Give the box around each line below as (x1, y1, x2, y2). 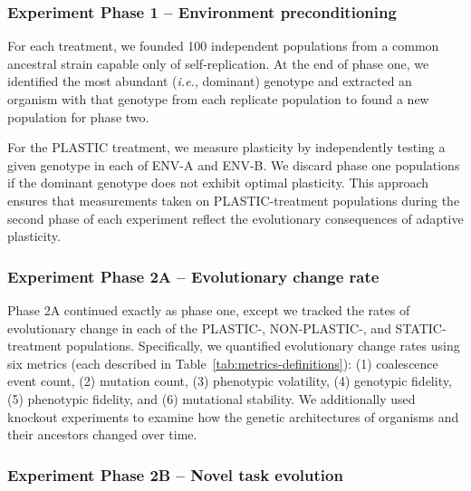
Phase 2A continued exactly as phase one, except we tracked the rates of (7, 300, 410, 319)
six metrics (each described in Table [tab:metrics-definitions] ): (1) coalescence (7, 353, 438, 372)
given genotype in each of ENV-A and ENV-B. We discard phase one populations (7, 155, 460, 174)
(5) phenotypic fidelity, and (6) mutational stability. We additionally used (7, 389, 416, 408)
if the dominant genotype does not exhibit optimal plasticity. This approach (7, 173, 429, 192)
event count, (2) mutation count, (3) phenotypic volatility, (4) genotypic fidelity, (7, 371, 452, 390)
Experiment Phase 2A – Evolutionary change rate (7, 265, 380, 287)
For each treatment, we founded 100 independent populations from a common (7, 36, 439, 55)
